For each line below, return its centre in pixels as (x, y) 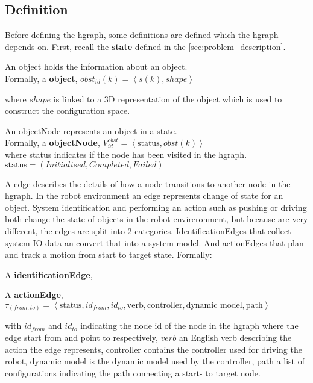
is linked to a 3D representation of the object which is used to (168, 98)
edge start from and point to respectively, (81, 337)
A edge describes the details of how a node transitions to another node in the (148, 183)
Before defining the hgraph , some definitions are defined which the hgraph (142, 35)
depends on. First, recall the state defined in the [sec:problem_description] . (145, 46)
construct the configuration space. (68, 111)
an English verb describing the (235, 337)
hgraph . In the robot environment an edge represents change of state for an (144, 195)
